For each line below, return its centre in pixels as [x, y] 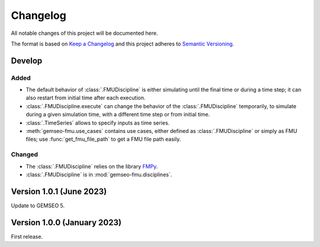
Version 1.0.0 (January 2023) [66, 222]
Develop [27, 61]
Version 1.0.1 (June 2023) [59, 191]
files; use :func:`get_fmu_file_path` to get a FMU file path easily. [103, 139]
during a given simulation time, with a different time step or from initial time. [118, 115]
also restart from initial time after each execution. [86, 98]
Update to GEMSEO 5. [38, 205]
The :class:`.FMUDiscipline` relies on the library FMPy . [92, 166]
